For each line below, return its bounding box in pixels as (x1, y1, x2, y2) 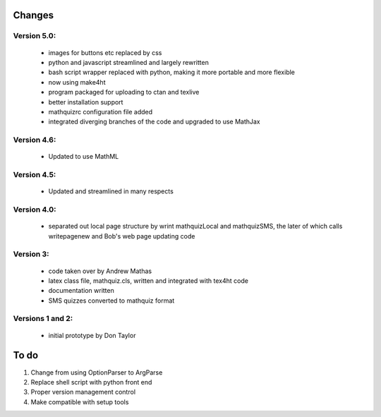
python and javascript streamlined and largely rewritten (48, 58, 210, 66)
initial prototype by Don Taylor (48, 331, 136, 339)
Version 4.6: (13, 135, 56, 145)
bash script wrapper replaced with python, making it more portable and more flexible (48, 68, 296, 77)
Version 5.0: (13, 31, 56, 41)
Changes (13, 9, 54, 21)
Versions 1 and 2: (13, 314, 73, 324)
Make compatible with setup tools (30, 397, 129, 406)
